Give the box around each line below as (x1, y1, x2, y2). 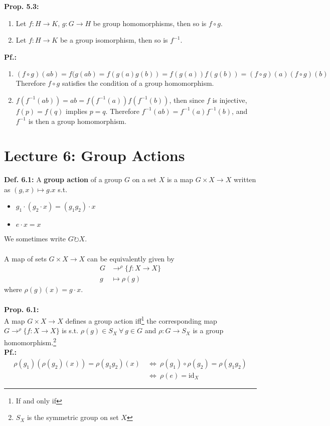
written (233, 174, 256, 185)
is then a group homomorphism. (28, 115, 127, 126)
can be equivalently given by (87, 253, 175, 263)
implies (66, 105, 87, 116)
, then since (169, 94, 205, 105)
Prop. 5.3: (4, 1, 39, 11)
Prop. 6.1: (4, 304, 39, 314)
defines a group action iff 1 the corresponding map (65, 314, 217, 326)
